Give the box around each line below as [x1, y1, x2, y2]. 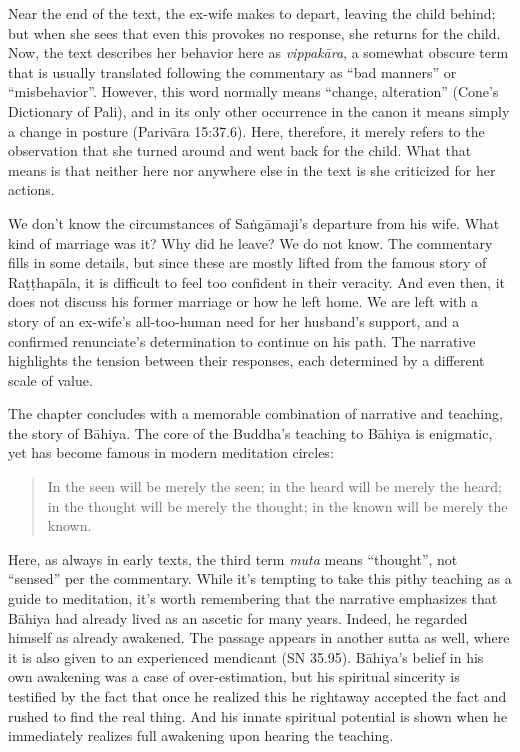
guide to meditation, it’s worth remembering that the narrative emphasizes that [8, 588, 498, 609]
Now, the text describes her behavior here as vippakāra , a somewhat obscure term [8, 42, 509, 63]
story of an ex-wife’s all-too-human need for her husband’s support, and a [8, 310, 460, 331]
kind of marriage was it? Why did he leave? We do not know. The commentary [8, 232, 493, 253]
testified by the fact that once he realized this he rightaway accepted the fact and [8, 686, 507, 706]
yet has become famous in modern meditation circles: [8, 442, 334, 463]
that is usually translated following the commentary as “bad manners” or [8, 61, 457, 82]
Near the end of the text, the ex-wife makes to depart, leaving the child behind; [8, 3, 496, 23]
